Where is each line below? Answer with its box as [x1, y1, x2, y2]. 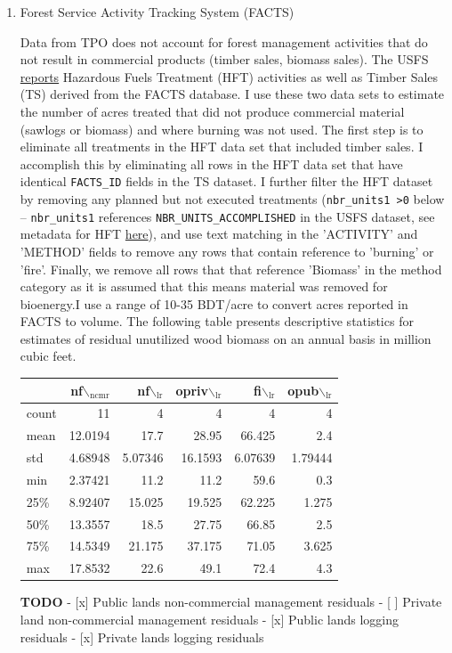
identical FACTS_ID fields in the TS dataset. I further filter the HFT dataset [20, 172, 433, 191]
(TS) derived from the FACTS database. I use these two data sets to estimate [20, 85, 445, 103]
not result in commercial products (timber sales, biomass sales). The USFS [20, 50, 429, 69]
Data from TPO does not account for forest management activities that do [20, 32, 428, 51]
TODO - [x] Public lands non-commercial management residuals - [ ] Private [20, 592, 442, 611]
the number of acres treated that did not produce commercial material [20, 102, 405, 120]
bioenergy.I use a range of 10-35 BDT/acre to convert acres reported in [20, 294, 408, 313]
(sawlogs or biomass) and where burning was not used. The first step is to [20, 119, 424, 138]
